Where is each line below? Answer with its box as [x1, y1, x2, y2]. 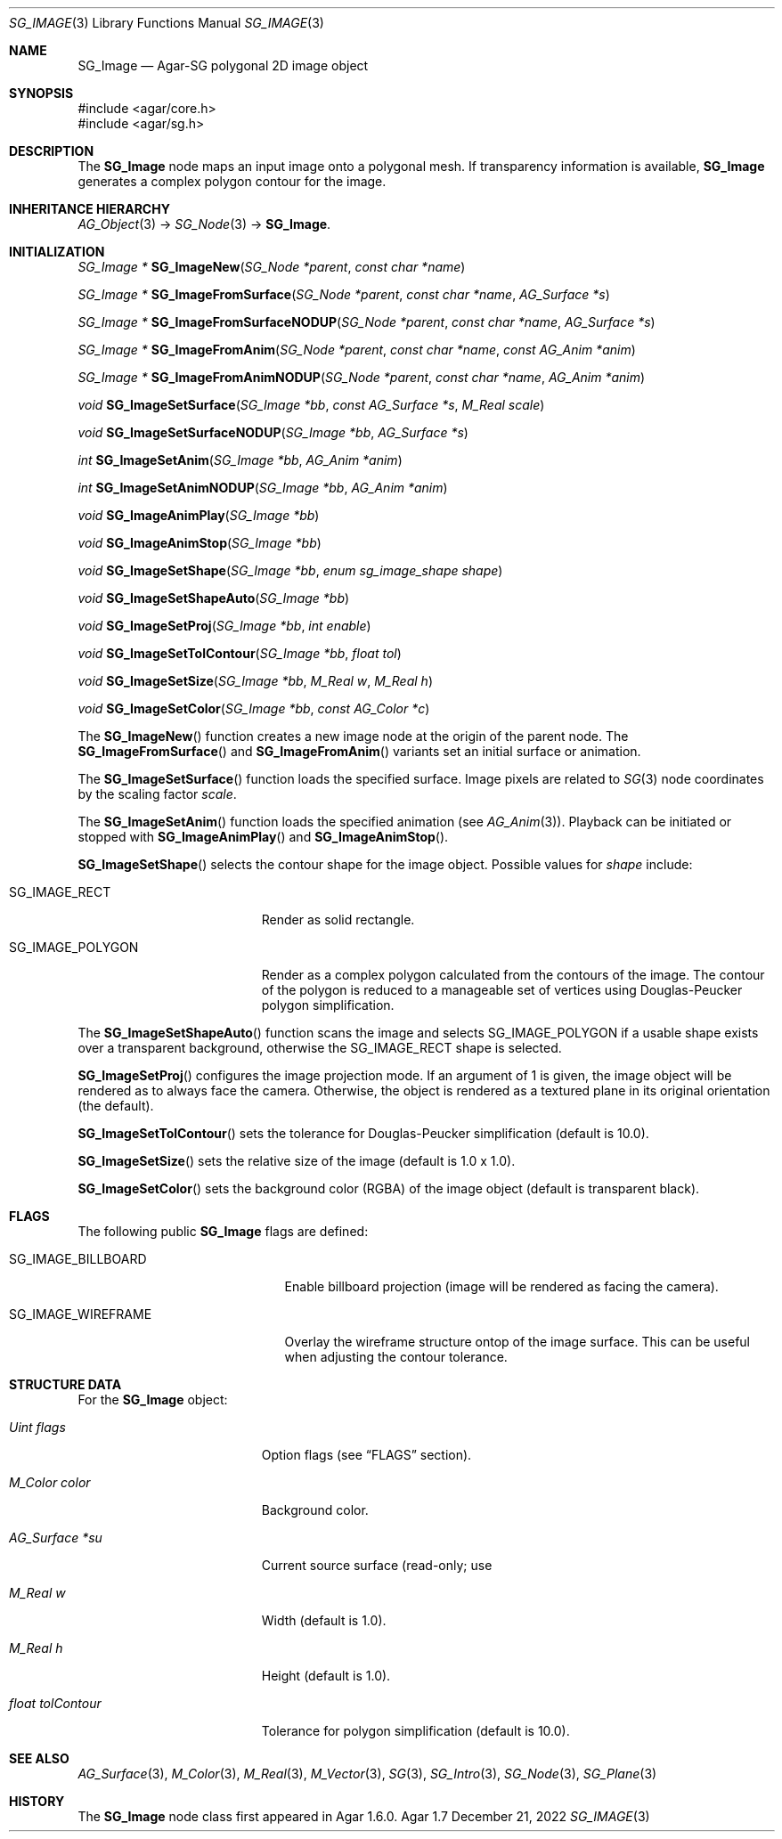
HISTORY [9, 1794, 65, 1809]
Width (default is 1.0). [261, 1613, 387, 1628]
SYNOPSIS [9, 85, 74, 101]
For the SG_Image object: [77, 1392, 228, 1407]
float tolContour [9, 1696, 102, 1711]
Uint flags [9, 1420, 66, 1435]
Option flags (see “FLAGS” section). [261, 1447, 472, 1462]
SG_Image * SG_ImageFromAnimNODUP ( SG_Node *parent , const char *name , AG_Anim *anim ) [77, 370, 646, 385]
